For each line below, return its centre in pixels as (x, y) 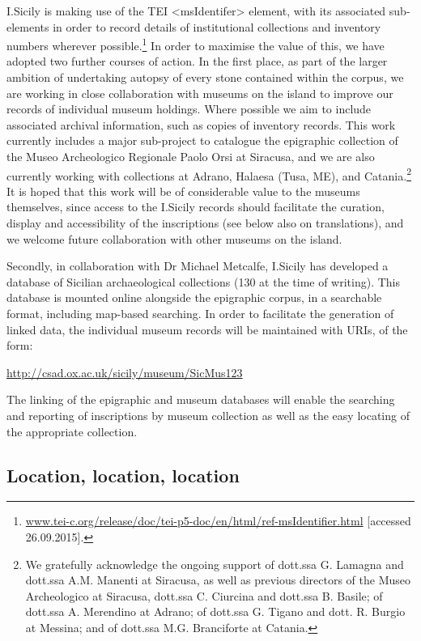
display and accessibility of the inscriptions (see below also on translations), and (205, 223)
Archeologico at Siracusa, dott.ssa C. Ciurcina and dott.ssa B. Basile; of (204, 595)
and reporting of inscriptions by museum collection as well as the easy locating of (208, 415)
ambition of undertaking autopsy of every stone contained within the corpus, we (205, 77)
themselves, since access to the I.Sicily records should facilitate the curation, (196, 207)
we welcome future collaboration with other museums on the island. (174, 238)
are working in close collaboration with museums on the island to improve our (200, 93)
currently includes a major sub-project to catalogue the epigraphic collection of (202, 140)
